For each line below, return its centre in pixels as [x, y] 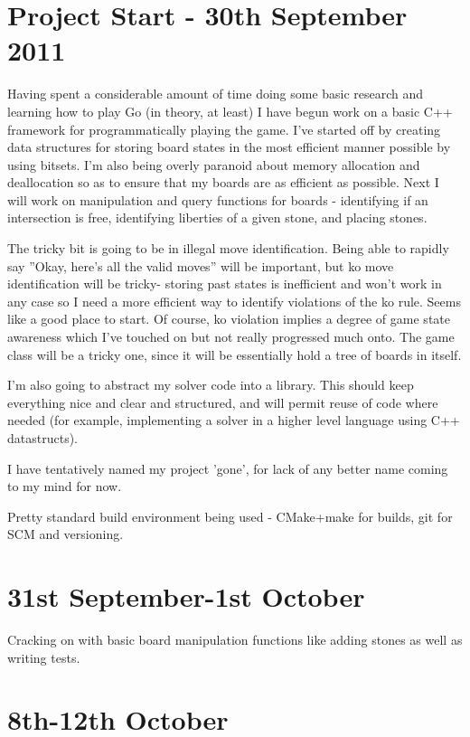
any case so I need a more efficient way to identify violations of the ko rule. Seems [234, 301]
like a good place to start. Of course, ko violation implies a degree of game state [229, 319]
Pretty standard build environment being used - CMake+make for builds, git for [230, 516]
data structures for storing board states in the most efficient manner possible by [229, 147]
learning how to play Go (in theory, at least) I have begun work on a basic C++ [230, 111]
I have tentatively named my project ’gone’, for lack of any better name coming [228, 468]
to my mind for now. [65, 486]
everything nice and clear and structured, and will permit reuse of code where [223, 402]
